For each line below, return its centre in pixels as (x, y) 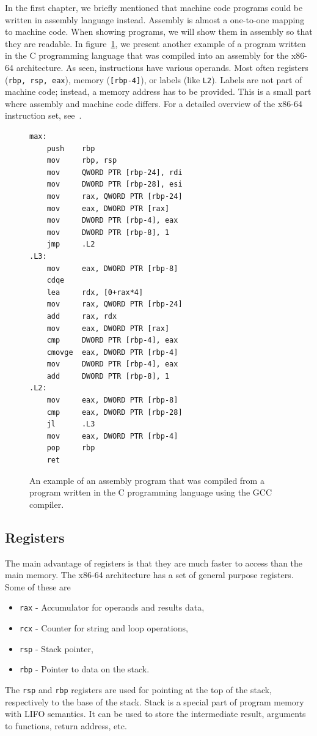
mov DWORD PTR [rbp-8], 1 (108, 232)
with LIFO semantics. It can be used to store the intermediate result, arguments (155, 714)
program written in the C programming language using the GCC (151, 492)
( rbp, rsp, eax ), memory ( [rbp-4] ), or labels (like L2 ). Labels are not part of (154, 79)
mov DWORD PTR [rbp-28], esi (115, 184)
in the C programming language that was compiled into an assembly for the (147, 55)
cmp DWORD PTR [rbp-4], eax (112, 340)
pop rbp (71, 448)
